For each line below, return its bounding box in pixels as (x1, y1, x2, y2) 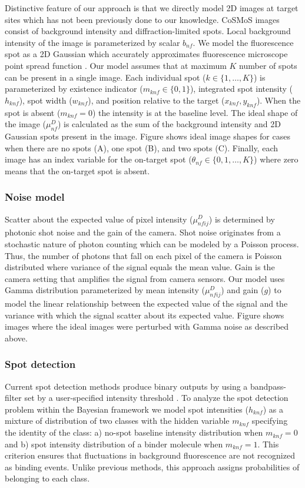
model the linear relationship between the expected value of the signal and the (5, 297, 288, 310)
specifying (251, 414, 288, 427)
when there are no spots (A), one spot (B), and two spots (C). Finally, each (5, 141, 279, 154)
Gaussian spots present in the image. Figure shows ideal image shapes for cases (5, 130, 290, 142)
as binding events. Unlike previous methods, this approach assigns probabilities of (5, 460, 300, 473)
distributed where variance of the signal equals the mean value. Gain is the (5, 261, 275, 273)
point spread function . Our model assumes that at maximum (5, 59, 227, 71)
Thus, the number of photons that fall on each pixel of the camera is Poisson (5, 249, 282, 261)
